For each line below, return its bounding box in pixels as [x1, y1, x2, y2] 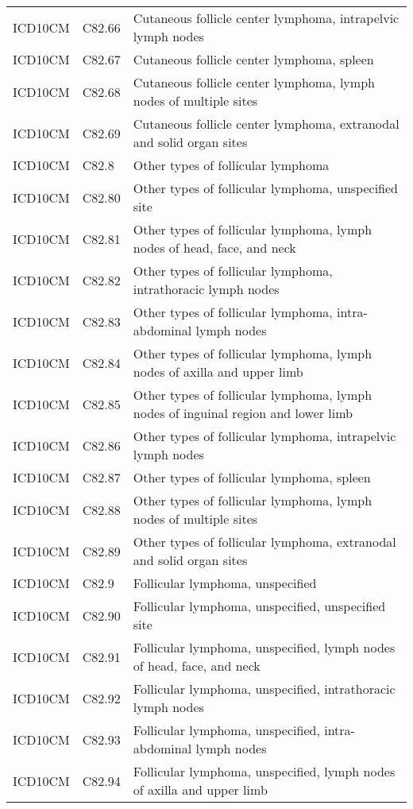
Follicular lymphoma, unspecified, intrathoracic [133, 679, 396, 698]
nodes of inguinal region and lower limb [133, 404, 353, 422]
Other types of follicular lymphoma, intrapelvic [133, 427, 396, 445]
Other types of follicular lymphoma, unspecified [133, 179, 398, 197]
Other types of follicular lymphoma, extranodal [133, 532, 396, 551]
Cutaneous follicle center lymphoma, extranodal [133, 114, 399, 133]
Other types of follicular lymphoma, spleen [133, 468, 371, 486]
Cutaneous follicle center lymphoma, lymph [133, 73, 375, 91]
